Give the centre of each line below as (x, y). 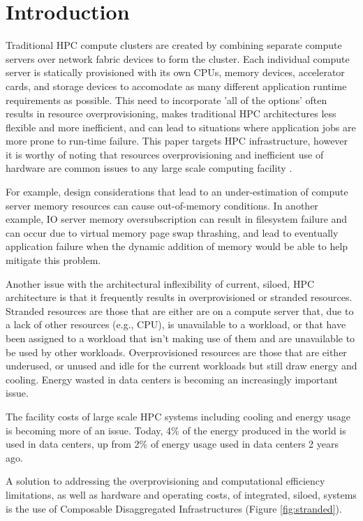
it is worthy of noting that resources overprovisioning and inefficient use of (165, 154)
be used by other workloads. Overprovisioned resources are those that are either (176, 352)
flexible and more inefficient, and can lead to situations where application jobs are (181, 127)
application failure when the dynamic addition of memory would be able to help (177, 246)
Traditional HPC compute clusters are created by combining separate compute (174, 45)
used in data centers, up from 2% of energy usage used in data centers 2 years (172, 444)
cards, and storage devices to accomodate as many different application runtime (176, 86)
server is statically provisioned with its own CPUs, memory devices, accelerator (175, 72)
